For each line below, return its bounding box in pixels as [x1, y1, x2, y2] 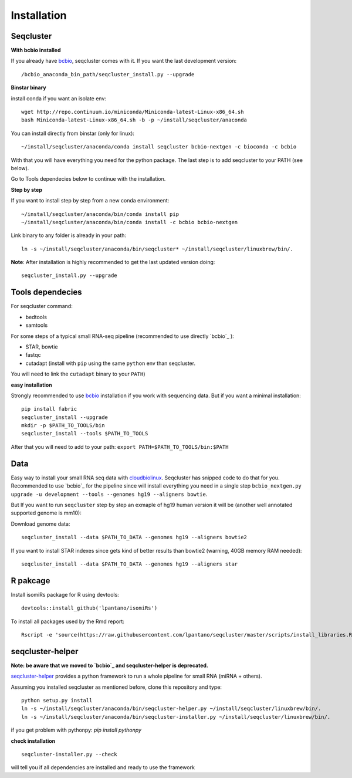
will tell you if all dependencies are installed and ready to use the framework [11, 764, 195, 771]
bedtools [25, 313, 47, 320]
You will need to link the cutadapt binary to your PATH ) [11, 370, 145, 378]
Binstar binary [11, 84, 46, 91]
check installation [11, 737, 56, 745]
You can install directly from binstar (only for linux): [11, 130, 135, 137]
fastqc [25, 351, 41, 358]
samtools [25, 322, 48, 329]
